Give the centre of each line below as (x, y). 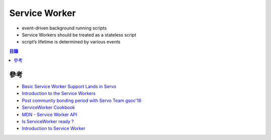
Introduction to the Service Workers (59, 93)
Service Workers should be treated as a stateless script (79, 34)
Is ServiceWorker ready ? (48, 121)
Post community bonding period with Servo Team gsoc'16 (82, 100)
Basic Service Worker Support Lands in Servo (69, 86)
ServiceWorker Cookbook (48, 107)
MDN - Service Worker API (49, 114)
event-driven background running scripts (64, 28)
